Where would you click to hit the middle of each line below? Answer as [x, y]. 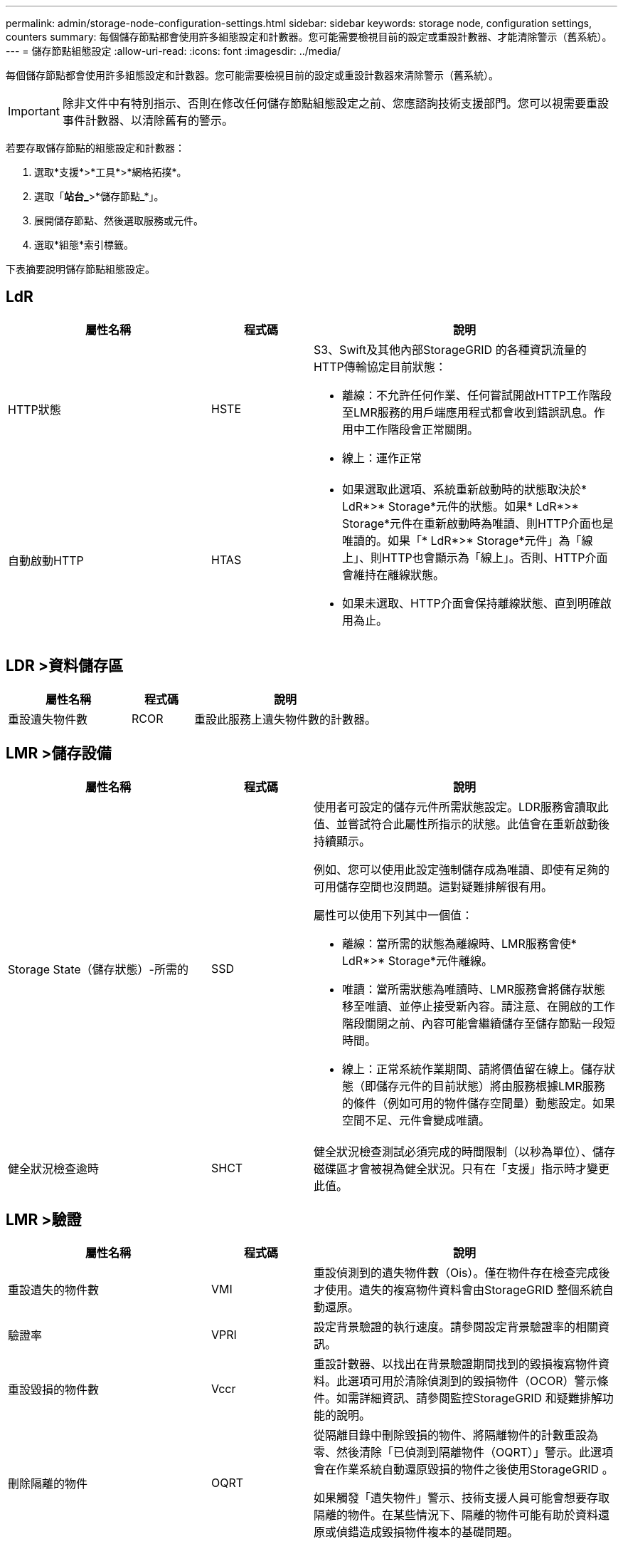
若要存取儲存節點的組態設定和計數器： [95, 148]
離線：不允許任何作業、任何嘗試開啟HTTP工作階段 [476, 395]
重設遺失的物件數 [54, 1290]
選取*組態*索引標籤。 [84, 245]
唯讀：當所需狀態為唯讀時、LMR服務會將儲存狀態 [473, 989]
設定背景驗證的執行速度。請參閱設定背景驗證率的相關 [456, 1327]
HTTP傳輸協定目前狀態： [380, 366]
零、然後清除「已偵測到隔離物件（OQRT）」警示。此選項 [463, 1452]
